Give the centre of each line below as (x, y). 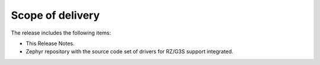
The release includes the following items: (61, 33)
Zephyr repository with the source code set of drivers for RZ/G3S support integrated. (129, 52)
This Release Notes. (50, 43)
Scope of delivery (55, 15)
